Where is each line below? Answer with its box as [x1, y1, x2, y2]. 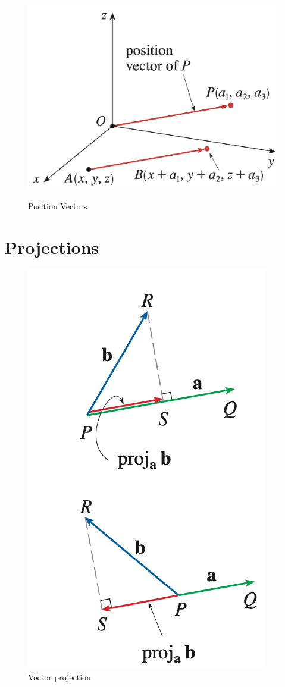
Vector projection [28, 671, 91, 683]
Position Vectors [28, 199, 87, 212]
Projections [4, 234, 99, 259]
